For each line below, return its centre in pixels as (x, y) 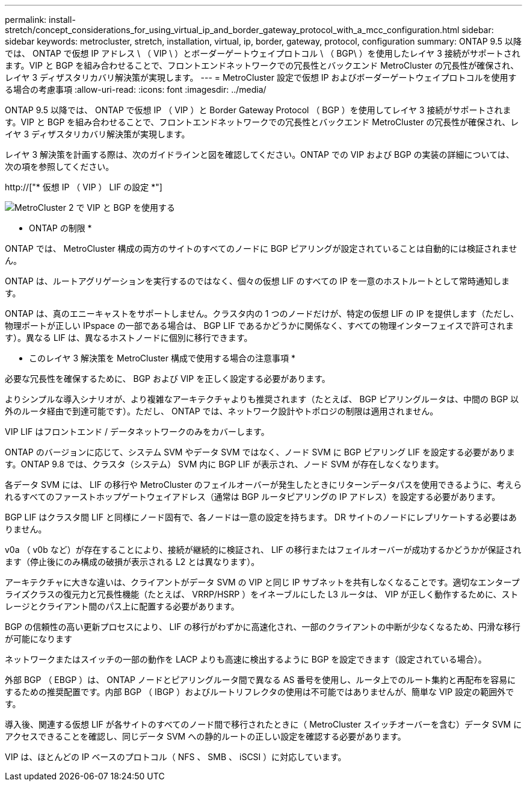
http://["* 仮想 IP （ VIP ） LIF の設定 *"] (84, 187)
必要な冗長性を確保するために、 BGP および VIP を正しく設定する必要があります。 (168, 379)
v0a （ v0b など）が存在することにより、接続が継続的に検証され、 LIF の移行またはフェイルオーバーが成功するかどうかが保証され (263, 550)
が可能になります (39, 639)
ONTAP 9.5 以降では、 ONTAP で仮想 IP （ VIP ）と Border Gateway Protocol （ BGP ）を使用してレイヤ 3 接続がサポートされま (258, 110)
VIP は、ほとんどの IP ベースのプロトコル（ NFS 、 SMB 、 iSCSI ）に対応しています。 (176, 757)
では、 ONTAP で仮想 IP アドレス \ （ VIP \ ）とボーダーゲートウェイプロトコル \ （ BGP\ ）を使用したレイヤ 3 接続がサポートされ (263, 53)
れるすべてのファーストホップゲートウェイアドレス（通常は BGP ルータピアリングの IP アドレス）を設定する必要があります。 (253, 497)
